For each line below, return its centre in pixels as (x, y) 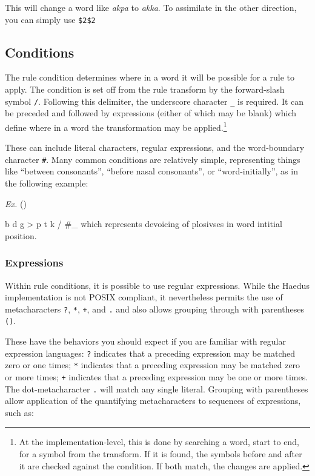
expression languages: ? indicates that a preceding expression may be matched (150, 353)
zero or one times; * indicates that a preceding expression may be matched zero (153, 365)
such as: (19, 412)
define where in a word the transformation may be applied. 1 (116, 126)
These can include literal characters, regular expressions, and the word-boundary (155, 147)
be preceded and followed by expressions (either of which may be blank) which (151, 113)
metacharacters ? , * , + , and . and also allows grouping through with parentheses (155, 309)
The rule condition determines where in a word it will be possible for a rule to (150, 77)
